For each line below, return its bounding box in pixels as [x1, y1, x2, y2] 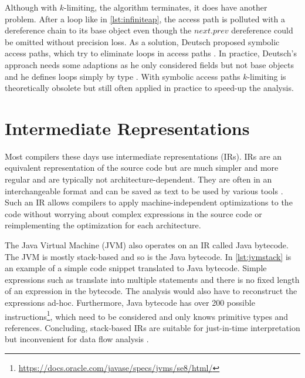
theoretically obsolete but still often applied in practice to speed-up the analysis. [5, 82, 294, 94]
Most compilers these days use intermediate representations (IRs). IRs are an [5, 150, 282, 162]
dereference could [231, 24, 293, 36]
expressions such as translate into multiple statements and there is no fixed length [5, 273, 300, 285]
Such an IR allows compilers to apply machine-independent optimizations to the [5, 196, 293, 208]
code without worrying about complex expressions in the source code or [5, 207, 262, 220]
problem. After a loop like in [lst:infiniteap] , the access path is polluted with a [5, 12, 285, 25]
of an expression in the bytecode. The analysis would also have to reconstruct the [5, 285, 297, 297]
